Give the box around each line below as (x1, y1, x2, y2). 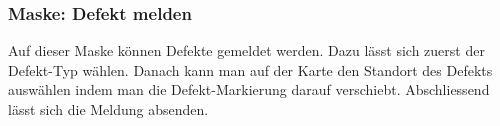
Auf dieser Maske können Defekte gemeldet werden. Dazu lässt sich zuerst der (8, 40, 485, 61)
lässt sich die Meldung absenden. (8, 99, 209, 119)
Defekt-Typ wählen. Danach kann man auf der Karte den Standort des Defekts (8, 59, 493, 80)
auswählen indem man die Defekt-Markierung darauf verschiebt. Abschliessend (8, 79, 490, 100)
